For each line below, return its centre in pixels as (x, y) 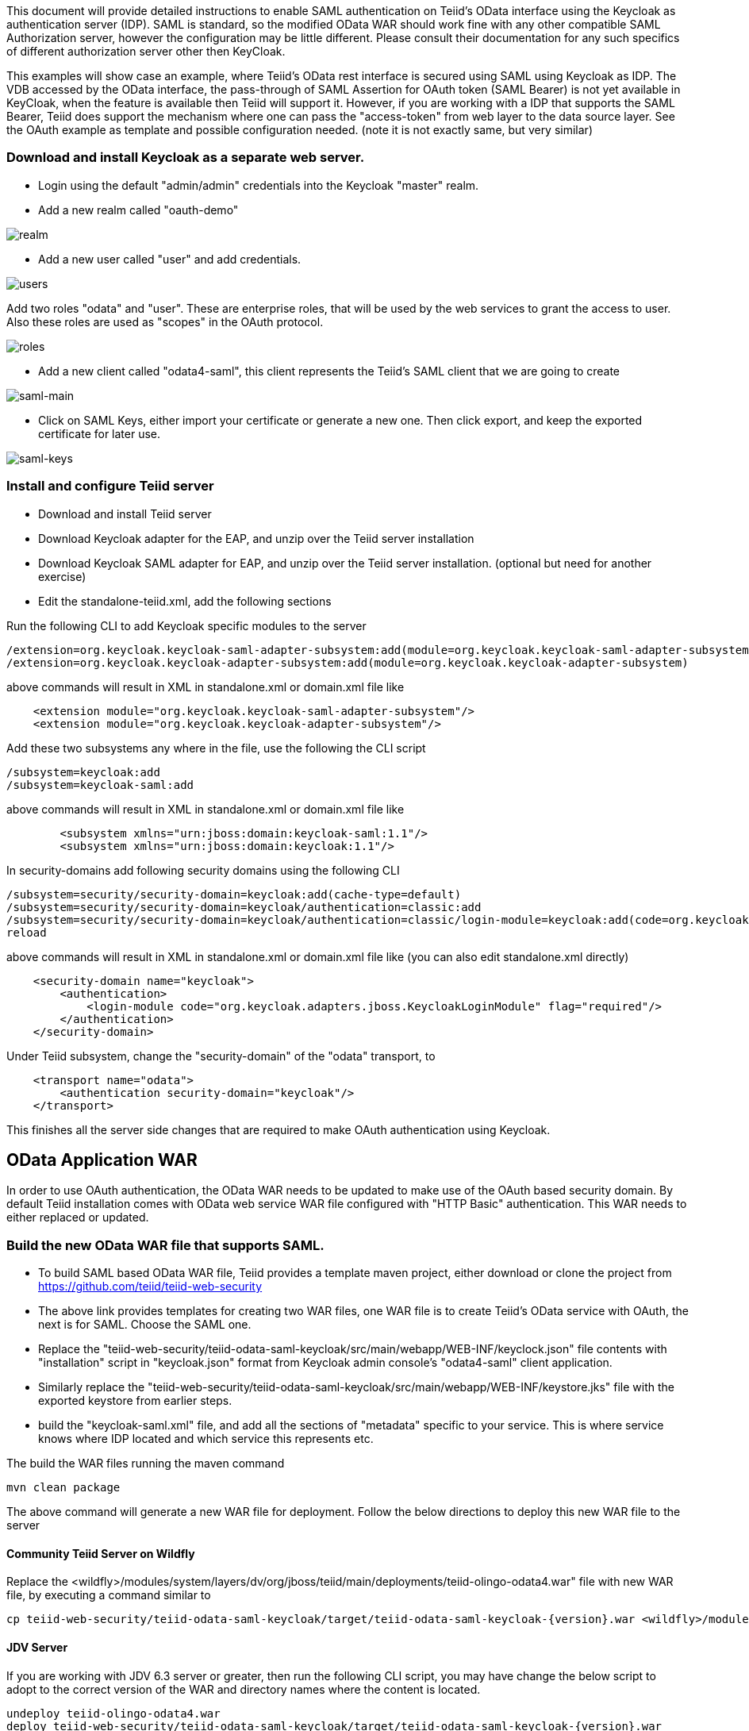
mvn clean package (63, 1488)
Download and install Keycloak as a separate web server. (186, 158)
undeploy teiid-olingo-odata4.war (113, 1713)
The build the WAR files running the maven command (146, 1464)
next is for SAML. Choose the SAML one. (145, 1325)
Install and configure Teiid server (110, 486)
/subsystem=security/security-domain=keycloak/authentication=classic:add (244, 907)
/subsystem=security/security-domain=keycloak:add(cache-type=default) (234, 894)
